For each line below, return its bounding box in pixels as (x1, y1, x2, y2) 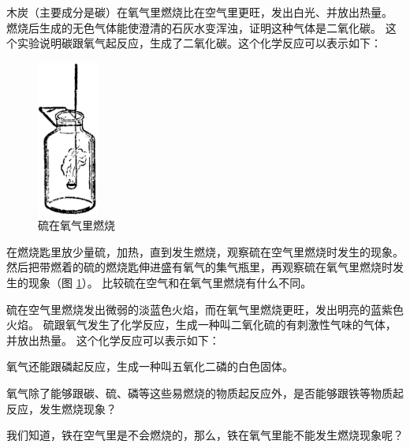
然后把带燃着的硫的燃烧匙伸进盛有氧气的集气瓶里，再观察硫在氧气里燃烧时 (6, 259, 393, 275)
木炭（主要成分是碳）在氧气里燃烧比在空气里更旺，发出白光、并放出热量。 (6, 4, 393, 20)
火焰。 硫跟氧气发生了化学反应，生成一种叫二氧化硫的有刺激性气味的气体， (6, 316, 397, 333)
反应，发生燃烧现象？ (6, 400, 117, 416)
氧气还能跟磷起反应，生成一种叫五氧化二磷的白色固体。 (6, 358, 293, 375)
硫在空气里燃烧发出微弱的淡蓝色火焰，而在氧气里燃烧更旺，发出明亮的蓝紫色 (6, 301, 404, 317)
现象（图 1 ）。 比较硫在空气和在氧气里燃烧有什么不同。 (28, 274, 312, 291)
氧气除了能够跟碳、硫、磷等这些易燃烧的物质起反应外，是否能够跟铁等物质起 (6, 385, 404, 401)
